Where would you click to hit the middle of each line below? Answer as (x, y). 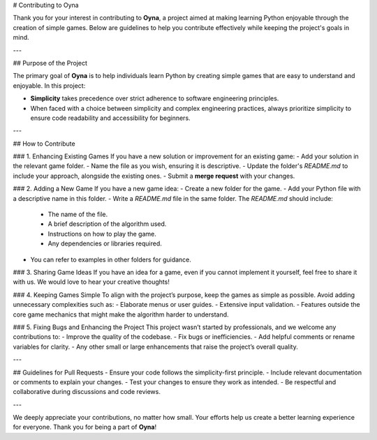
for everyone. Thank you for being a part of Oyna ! (85, 427)
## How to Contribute (44, 144)
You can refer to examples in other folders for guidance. (111, 259)
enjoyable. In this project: (49, 85)
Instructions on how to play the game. (102, 234)
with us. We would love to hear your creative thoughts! (91, 282)
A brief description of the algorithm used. (107, 224)
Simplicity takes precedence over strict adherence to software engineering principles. (155, 98)
